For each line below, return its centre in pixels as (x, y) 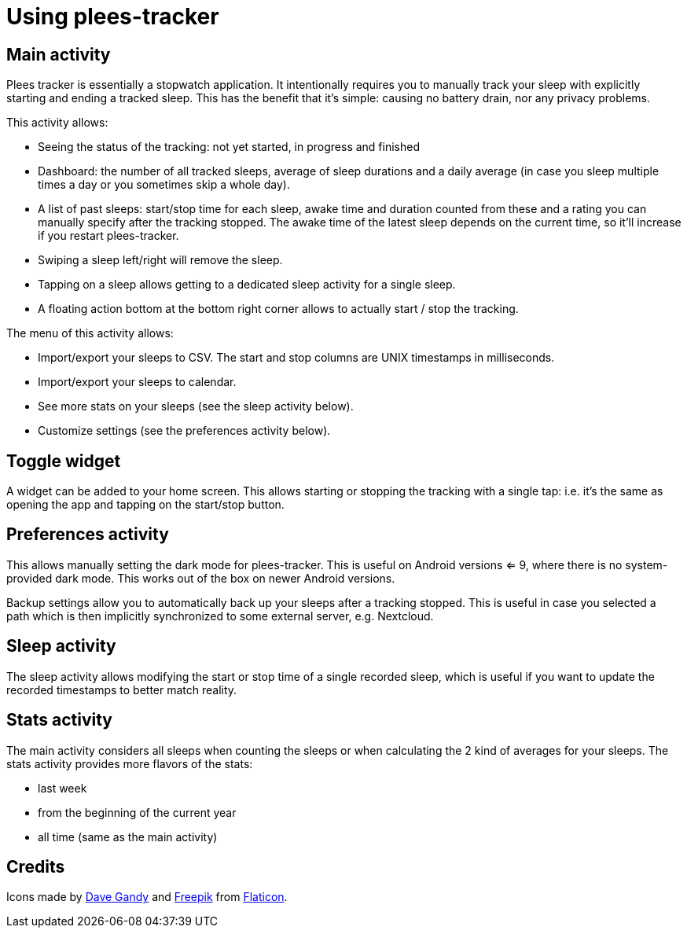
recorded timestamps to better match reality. (122, 689)
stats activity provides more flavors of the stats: (130, 763)
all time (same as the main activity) (128, 837)
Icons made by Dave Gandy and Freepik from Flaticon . (147, 897)
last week (62, 788)
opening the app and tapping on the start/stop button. (145, 505)
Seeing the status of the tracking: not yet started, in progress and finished (229, 147)
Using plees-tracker (113, 17)
